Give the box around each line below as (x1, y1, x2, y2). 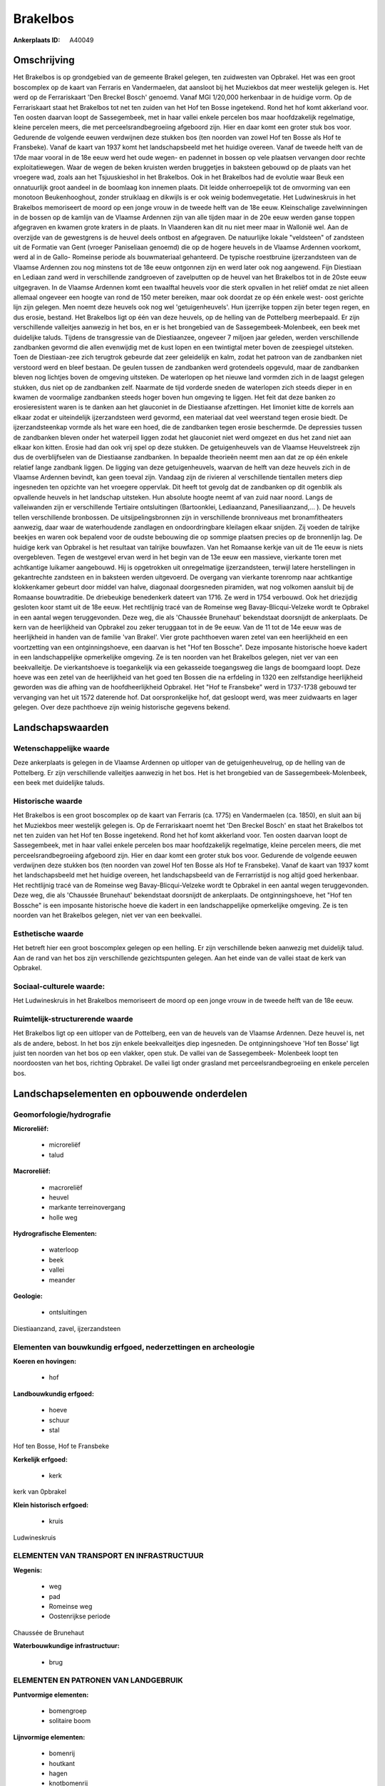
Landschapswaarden (13, 722, 109, 734)
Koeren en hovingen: (13, 1357, 77, 1365)
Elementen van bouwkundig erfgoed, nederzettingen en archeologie (13, 1342, 255, 1352)
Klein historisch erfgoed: (13, 1500, 89, 1509)
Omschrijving (13, 54, 75, 66)
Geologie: (13, 1292, 43, 1300)
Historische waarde (13, 796, 83, 806)
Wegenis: (13, 1565, 43, 1575)
